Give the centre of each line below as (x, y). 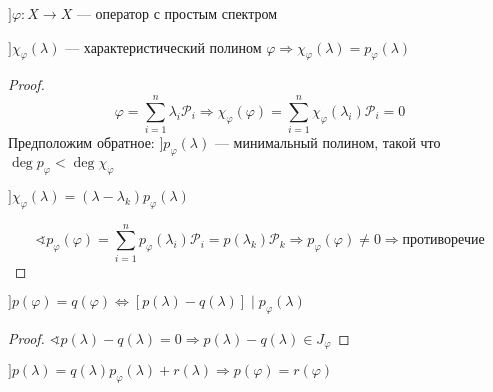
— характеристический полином (163, 46)
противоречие (443, 240)
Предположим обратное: (81, 142)
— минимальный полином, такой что (327, 142)
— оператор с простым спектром (177, 13)
